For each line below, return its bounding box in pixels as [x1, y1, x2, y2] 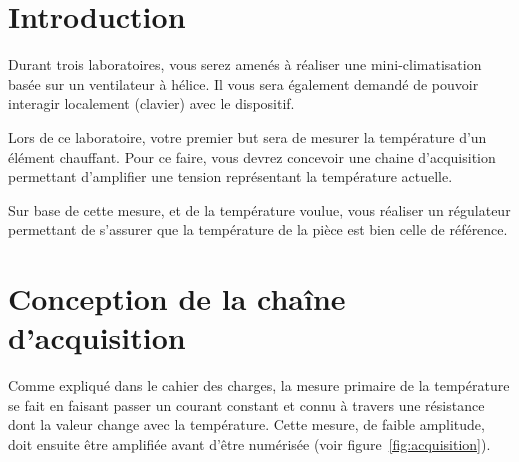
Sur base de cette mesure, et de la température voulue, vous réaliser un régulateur [8, 199, 511, 220]
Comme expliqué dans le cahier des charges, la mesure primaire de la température [8, 375, 510, 396]
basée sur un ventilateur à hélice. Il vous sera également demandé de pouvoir [8, 73, 479, 94]
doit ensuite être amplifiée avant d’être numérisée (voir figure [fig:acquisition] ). [8, 433, 491, 454]
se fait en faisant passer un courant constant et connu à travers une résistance [8, 394, 485, 415]
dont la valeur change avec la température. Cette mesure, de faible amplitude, [8, 414, 485, 435]
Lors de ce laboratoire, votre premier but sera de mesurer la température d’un [8, 126, 487, 147]
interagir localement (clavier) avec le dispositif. [8, 93, 295, 114]
